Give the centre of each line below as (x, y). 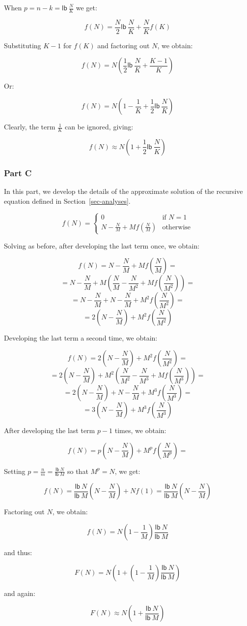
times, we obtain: (140, 430)
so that (78, 471)
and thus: (18, 552)
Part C (18, 172)
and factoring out (123, 45)
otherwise (177, 227)
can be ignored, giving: (99, 127)
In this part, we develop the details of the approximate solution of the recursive (123, 191)
